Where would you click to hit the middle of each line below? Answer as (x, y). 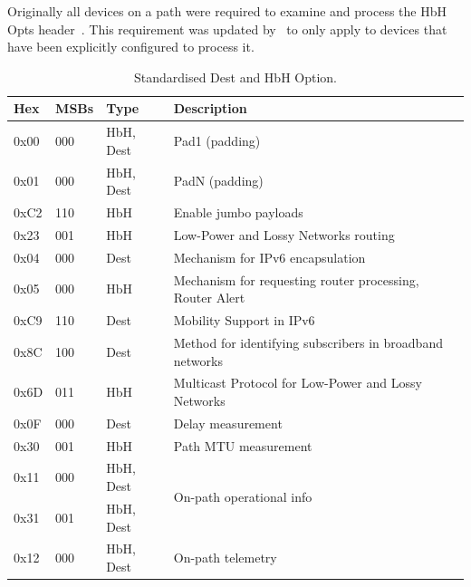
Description (210, 108)
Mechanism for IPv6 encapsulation (269, 257)
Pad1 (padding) (217, 141)
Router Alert (209, 298)
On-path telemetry (225, 558)
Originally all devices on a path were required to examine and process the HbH (227, 11)
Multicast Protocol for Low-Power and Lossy (298, 383)
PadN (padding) (218, 181)
